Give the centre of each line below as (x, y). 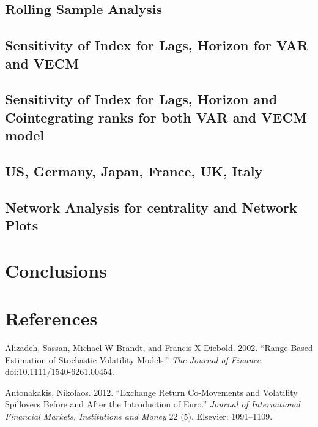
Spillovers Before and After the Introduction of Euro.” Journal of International (153, 404)
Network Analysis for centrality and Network (151, 207)
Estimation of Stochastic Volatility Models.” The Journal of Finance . (134, 359)
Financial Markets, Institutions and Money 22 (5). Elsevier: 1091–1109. (139, 416)
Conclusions (56, 270)
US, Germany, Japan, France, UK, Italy (134, 171)
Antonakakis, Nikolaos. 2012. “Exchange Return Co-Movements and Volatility (151, 392)
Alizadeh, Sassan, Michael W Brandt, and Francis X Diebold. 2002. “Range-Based (159, 347)
